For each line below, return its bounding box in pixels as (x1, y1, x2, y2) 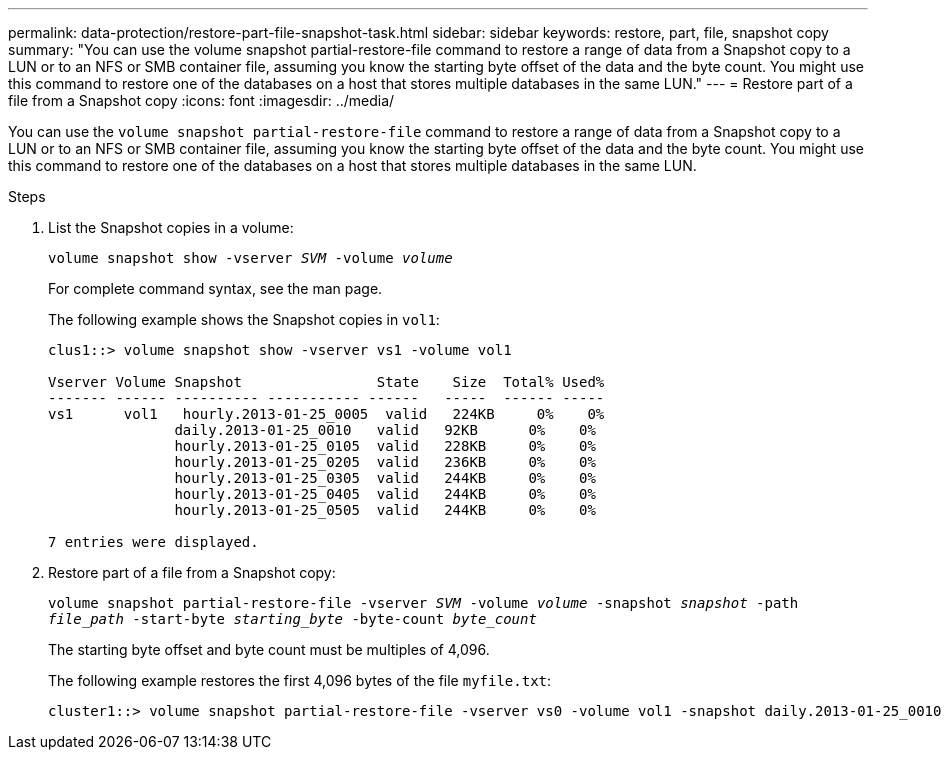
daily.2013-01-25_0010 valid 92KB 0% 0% (174, 422, 596, 438)
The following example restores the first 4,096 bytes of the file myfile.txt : (48, 672, 552, 689)
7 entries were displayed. (48, 534, 259, 550)
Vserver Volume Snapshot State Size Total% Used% (48, 374, 605, 390)
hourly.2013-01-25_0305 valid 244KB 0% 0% (174, 470, 596, 486)
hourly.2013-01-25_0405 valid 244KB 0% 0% (174, 486, 596, 502)
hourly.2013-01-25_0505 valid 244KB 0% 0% (174, 502, 596, 518)
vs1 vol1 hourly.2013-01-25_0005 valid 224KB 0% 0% (48, 406, 605, 422)
